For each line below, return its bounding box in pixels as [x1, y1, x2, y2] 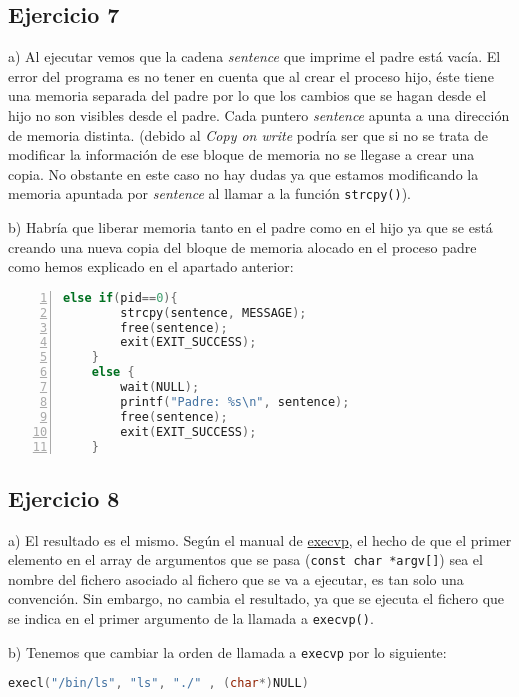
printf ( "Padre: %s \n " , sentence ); [120, 394, 350, 409]
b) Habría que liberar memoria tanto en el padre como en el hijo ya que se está [8, 217, 493, 238]
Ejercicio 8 [8, 482, 120, 513]
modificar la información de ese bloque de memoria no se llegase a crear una [8, 144, 475, 165]
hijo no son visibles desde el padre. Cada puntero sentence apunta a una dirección [8, 104, 510, 125]
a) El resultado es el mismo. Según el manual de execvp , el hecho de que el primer [8, 529, 512, 550]
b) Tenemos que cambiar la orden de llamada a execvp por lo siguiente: [8, 641, 447, 662]
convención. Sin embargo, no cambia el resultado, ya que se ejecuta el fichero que [8, 588, 505, 609]
